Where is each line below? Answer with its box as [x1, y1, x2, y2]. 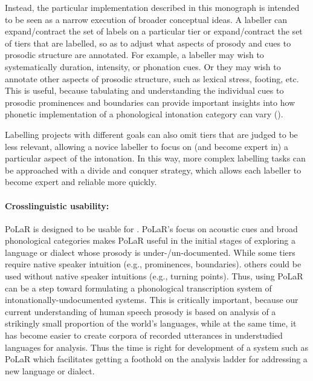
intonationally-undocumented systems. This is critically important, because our [5, 293, 298, 306]
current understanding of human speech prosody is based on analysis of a [5, 305, 276, 317]
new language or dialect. [5, 364, 95, 377]
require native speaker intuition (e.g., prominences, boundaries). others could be [5, 258, 302, 270]
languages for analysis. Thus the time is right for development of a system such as [5, 340, 309, 353]
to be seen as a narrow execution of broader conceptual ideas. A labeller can [5, 13, 288, 25]
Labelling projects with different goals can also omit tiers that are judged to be [5, 128, 298, 140]
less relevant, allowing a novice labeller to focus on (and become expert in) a [5, 140, 288, 152]
